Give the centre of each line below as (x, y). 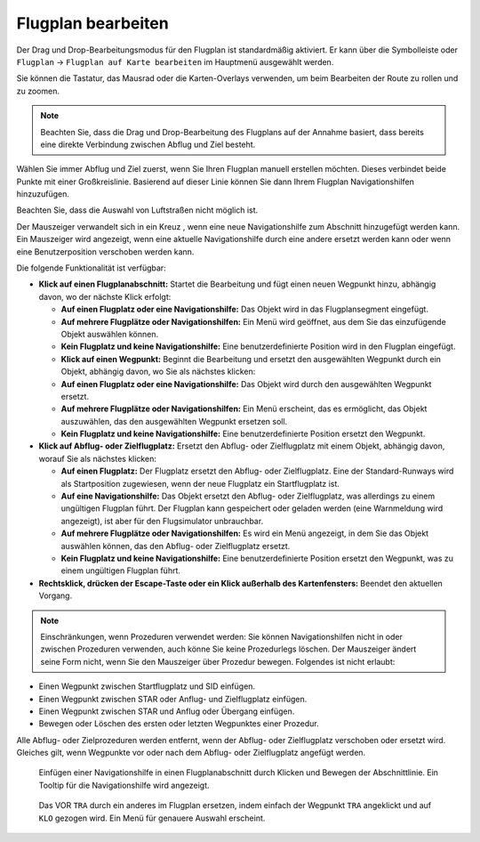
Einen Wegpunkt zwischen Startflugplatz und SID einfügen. (147, 686)
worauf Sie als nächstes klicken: (98, 458)
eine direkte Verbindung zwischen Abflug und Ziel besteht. (148, 144)
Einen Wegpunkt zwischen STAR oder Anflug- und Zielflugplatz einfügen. (173, 699)
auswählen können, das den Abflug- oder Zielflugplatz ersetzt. (176, 546)
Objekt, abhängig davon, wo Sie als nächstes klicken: (158, 372)
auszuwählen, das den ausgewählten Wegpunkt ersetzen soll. (174, 421)
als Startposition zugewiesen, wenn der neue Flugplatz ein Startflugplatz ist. (200, 483)
